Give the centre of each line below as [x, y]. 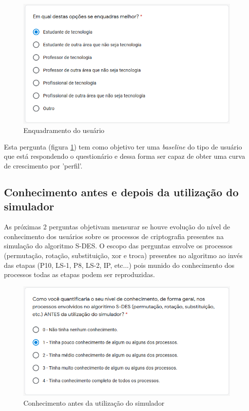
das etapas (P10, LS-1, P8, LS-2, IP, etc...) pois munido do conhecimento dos [119, 265]
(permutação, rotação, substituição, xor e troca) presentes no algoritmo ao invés [123, 255]
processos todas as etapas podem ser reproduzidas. [79, 274]
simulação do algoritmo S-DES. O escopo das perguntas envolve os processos [118, 246]
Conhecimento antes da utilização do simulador [94, 402]
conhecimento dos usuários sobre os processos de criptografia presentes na [114, 236]
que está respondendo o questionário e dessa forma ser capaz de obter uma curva [124, 156]
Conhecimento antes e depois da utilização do [121, 192]
